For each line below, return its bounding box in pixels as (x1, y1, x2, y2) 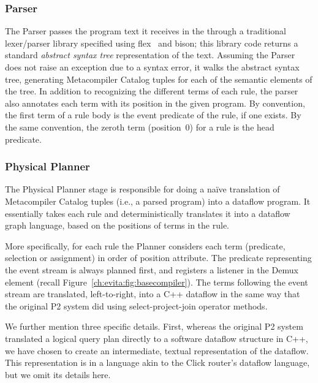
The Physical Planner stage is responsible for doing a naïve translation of (5, 183, 280, 195)
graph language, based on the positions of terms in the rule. (5, 219, 230, 232)
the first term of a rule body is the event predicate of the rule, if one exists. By (5, 108, 301, 121)
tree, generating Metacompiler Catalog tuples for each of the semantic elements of (5, 72, 312, 85)
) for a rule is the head (189, 120, 274, 133)
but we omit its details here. (5, 368, 111, 381)
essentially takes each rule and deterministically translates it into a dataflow (5, 207, 290, 219)
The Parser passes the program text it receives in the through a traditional (5, 25, 286, 37)
